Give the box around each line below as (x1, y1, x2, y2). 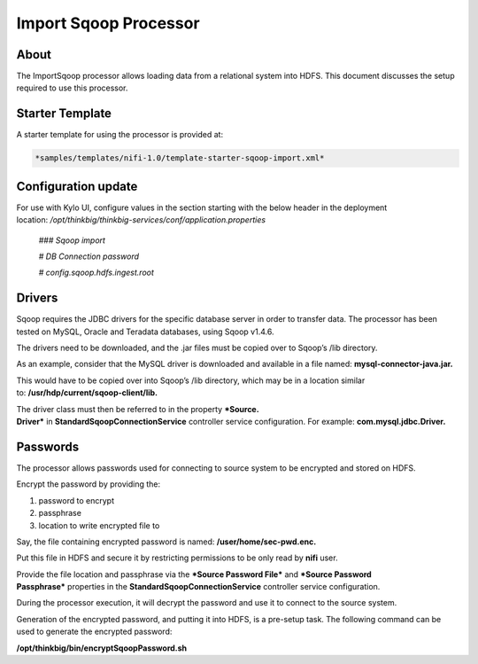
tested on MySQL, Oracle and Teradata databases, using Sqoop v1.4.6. (16, 326, 274, 337)
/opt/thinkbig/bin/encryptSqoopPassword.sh (16, 643, 188, 653)
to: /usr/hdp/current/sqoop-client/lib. (16, 387, 158, 398)
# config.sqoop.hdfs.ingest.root (38, 267, 155, 278)
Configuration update (16, 178, 138, 194)
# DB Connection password (38, 251, 140, 262)
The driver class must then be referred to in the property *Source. (16, 403, 259, 414)
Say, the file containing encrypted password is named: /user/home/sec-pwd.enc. (16, 536, 317, 547)
